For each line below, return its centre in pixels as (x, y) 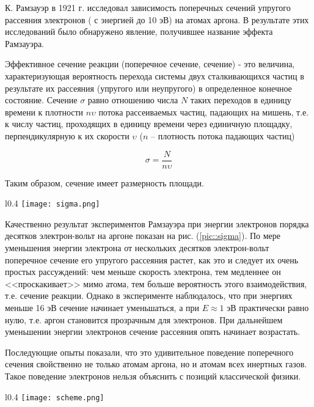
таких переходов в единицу (241, 100)
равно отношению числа (133, 100)
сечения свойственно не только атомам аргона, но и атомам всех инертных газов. (156, 364)
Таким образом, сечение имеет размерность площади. (104, 182)
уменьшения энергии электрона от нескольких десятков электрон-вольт (137, 248)
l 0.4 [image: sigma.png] (53, 203)
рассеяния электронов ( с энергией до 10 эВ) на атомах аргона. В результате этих (157, 19)
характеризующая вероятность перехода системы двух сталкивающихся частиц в (155, 75)
